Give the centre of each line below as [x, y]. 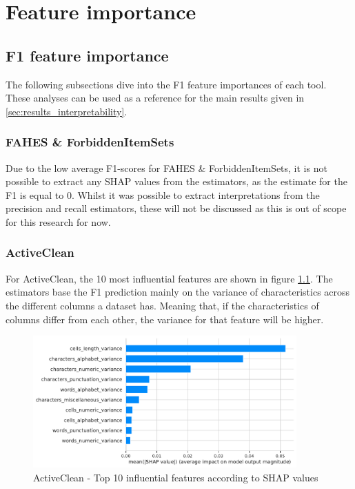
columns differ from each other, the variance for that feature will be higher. [165, 319]
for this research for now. [58, 221]
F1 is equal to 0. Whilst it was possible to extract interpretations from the [163, 194]
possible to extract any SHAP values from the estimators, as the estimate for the [176, 181]
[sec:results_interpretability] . [67, 111]
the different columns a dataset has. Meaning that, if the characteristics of [162, 305]
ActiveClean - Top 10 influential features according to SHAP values [176, 477]
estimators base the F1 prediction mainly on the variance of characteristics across [178, 292]
